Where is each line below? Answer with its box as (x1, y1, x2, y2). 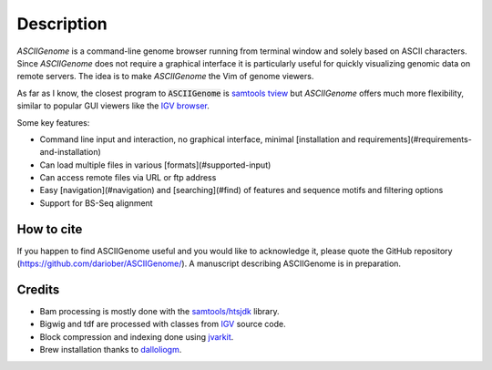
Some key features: (16, 117, 90, 128)
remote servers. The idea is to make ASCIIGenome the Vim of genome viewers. (16, 71, 314, 82)
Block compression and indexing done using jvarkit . (39, 331, 234, 342)
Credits (16, 282, 60, 297)
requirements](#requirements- (357, 133, 473, 145)
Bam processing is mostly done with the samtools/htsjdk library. (39, 306, 280, 317)
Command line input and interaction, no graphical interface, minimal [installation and (39, 133, 356, 145)
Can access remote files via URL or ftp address (39, 172, 217, 183)
